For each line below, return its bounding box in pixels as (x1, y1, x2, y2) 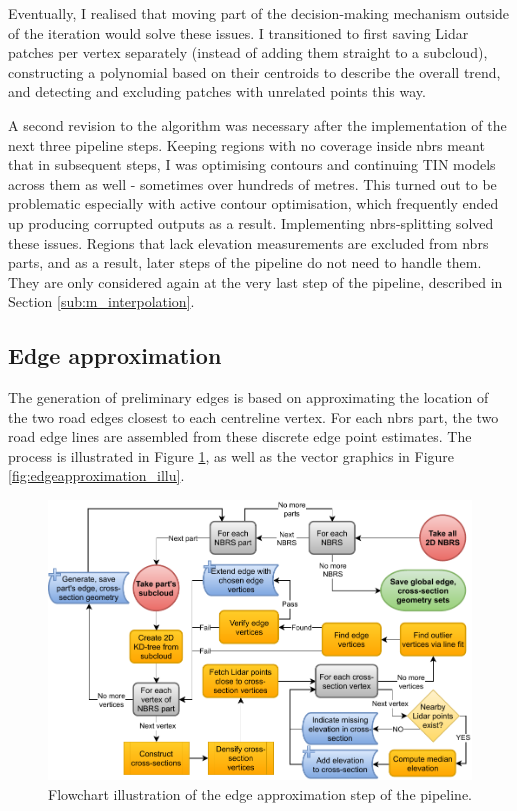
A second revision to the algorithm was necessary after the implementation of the (8, 114, 507, 135)
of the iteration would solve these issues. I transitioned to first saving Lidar (8, 22, 469, 43)
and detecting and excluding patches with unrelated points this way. (8, 81, 426, 102)
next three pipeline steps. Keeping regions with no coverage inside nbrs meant (8, 134, 485, 155)
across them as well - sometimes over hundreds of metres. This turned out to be (8, 173, 497, 194)
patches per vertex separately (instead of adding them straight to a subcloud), (8, 42, 488, 63)
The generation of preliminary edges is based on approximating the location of (8, 387, 489, 408)
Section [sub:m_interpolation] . (8, 291, 195, 312)
